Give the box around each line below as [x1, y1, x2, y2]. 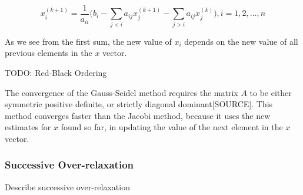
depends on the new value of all [184, 35, 298, 47]
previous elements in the [5, 47, 92, 59]
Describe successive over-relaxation [5, 180, 130, 193]
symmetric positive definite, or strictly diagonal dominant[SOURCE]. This [5, 98, 273, 110]
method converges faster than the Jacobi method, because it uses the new [5, 109, 271, 121]
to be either [249, 86, 292, 98]
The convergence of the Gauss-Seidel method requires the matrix [5, 86, 238, 98]
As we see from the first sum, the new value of [5, 35, 172, 47]
